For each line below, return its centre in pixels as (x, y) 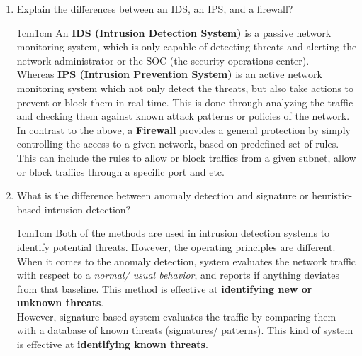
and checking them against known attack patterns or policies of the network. (183, 116)
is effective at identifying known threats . (112, 344)
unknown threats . (60, 302)
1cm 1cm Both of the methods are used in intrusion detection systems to (173, 233)
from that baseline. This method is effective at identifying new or (164, 288)
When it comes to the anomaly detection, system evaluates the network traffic (186, 261)
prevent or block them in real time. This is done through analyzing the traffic (185, 102)
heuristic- (332, 195)
